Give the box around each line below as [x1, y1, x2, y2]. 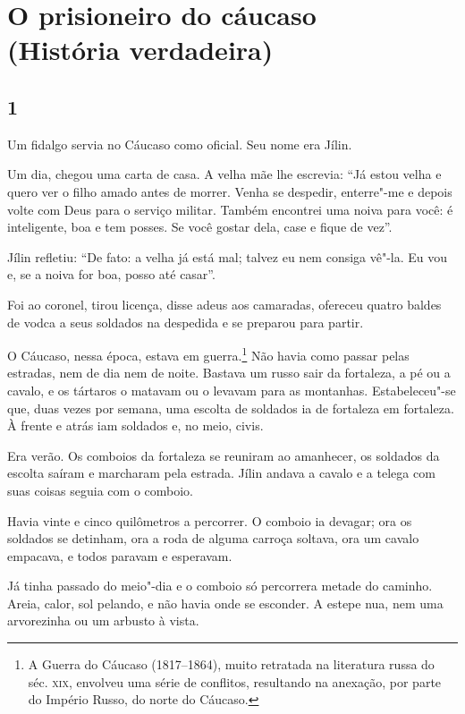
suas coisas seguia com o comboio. [7, 480, 193, 499]
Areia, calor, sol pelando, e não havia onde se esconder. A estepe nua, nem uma [7, 593, 444, 612]
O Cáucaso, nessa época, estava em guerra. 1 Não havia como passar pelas [7, 344, 410, 364]
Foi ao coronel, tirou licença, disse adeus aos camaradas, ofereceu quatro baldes [7, 294, 442, 313]
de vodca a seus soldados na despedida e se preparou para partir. [7, 312, 364, 331]
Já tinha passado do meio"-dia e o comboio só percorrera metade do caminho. [7, 576, 433, 595]
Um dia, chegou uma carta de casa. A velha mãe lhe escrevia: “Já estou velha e [7, 165, 442, 183]
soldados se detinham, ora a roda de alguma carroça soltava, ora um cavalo [7, 529, 419, 548]
